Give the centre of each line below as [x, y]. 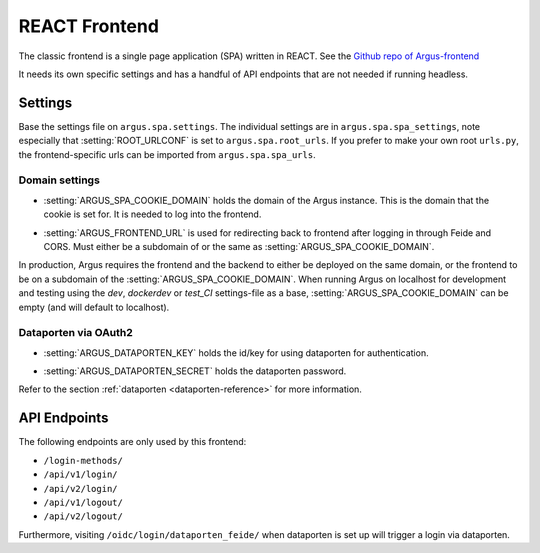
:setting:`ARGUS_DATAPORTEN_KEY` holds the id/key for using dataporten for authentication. [236, 352]
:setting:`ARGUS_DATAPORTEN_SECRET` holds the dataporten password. [195, 371]
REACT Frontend [89, 26]
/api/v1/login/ [81, 474]
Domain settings [59, 180]
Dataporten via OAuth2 [76, 333]
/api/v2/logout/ [83, 516]
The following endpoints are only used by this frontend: [132, 442]
